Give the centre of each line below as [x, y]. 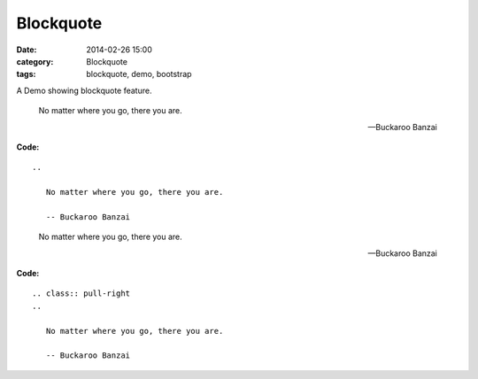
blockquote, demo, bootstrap [139, 74]
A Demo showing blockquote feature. [84, 90]
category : [35, 61]
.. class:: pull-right [81, 294]
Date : [27, 50]
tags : [26, 74]
